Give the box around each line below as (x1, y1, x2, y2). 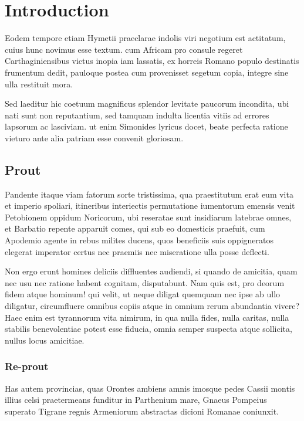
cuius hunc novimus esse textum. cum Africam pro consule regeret (5, 43, 243, 55)
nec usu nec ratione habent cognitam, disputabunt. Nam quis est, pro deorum (5, 276, 285, 288)
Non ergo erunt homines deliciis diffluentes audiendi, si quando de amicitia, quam (5, 265, 298, 277)
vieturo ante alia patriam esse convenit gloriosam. (5, 131, 184, 144)
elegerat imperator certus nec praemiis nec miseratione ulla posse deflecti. (5, 245, 269, 257)
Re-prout (5, 359, 49, 374)
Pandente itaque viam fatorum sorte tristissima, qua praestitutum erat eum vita (5, 188, 293, 200)
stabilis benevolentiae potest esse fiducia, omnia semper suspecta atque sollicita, (5, 322, 292, 335)
